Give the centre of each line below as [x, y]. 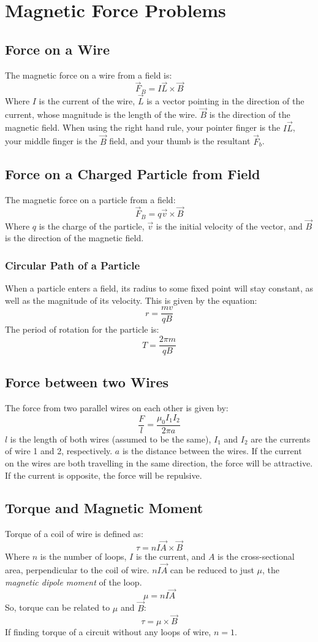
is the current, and [171, 556]
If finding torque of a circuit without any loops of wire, [108, 632]
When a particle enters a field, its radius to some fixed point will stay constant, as [159, 288]
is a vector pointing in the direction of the [225, 101]
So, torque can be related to [58, 607]
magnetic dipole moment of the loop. [74, 582]
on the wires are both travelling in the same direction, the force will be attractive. [159, 462]
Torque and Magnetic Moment [104, 508]
